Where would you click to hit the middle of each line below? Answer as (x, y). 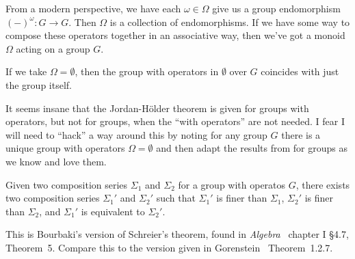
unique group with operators (65, 148)
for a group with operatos (232, 184)
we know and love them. (56, 161)
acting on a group (53, 48)
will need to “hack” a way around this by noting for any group (136, 134)
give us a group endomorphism (276, 8)
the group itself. (39, 84)
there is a (301, 134)
